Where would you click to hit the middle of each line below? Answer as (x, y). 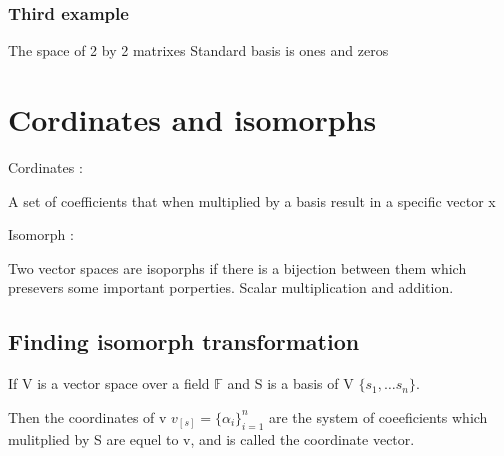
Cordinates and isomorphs (192, 119)
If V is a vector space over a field (109, 383)
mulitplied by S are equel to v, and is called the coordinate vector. (211, 438)
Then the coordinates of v (87, 416)
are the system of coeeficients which (378, 416)
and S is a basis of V (290, 383)
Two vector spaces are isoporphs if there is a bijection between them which (237, 267)
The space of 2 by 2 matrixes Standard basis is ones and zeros (198, 50)
